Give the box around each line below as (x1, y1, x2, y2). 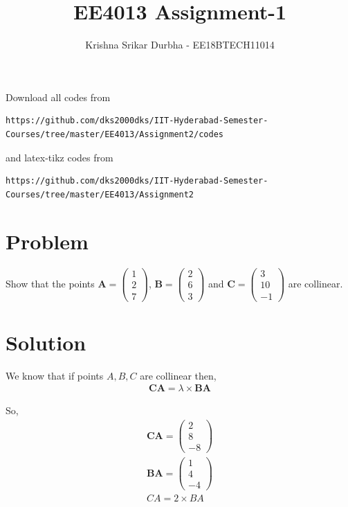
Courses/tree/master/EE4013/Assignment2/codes (6, 129, 223, 139)
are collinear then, (140, 368, 217, 382)
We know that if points (6, 368, 104, 382)
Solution (6, 328, 86, 356)
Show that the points (6, 276, 95, 290)
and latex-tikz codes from (6, 150, 113, 164)
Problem (6, 227, 89, 256)
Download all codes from (6, 89, 111, 104)
